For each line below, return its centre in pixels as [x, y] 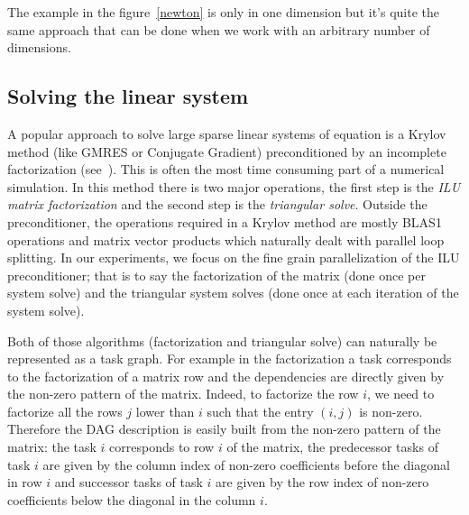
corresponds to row [162, 447]
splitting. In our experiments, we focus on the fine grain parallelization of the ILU [234, 257]
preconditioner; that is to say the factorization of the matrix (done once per [216, 275]
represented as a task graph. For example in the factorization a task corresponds [230, 359]
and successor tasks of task [129, 482]
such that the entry [260, 411]
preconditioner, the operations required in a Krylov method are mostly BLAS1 [225, 221]
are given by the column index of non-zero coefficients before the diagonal [246, 464]
